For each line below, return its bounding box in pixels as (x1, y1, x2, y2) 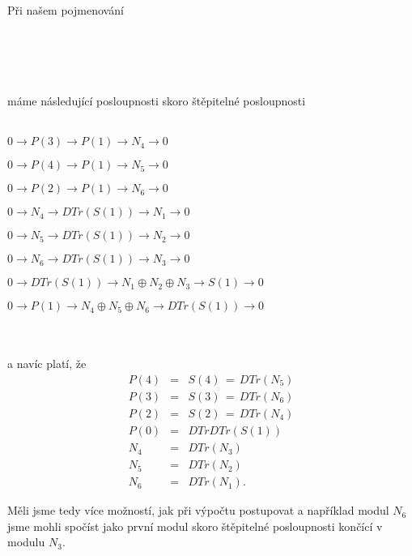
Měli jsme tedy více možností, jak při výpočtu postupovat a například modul (7, 502, 389, 519)
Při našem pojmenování (7, 2, 124, 18)
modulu (7, 533, 45, 550)
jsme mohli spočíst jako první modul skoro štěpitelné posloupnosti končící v (7, 517, 383, 534)
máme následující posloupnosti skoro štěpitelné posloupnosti (7, 92, 306, 109)
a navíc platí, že (7, 355, 87, 372)
